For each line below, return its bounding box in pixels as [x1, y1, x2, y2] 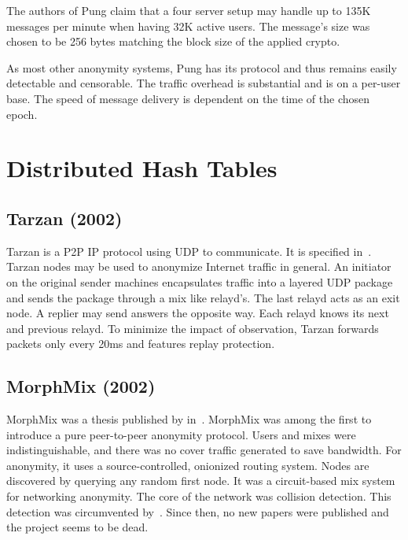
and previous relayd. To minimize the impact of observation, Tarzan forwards [6, 320, 379, 336]
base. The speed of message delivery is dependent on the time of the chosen [6, 90, 370, 106]
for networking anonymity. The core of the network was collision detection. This [6, 488, 391, 505]
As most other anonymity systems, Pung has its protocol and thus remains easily [6, 59, 397, 76]
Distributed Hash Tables [6, 152, 278, 184]
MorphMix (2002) [6, 374, 156, 398]
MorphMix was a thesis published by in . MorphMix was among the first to [6, 411, 372, 427]
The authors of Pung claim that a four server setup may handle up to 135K [6, 2, 371, 18]
